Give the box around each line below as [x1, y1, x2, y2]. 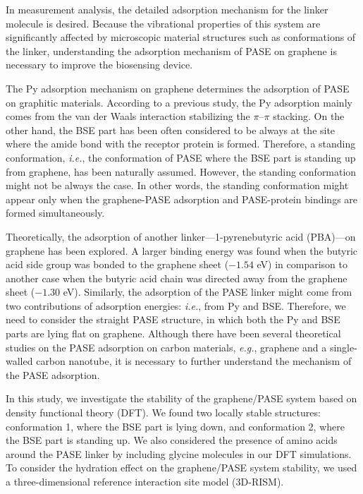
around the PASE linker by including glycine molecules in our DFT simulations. [6, 446, 352, 461]
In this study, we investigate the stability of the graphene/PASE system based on [6, 391, 357, 406]
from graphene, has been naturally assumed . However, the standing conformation [6, 164, 357, 179]
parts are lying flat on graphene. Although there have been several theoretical [6, 326, 341, 341]
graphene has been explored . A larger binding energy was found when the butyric [6, 243, 357, 258]
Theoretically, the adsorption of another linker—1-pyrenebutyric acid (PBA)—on [6, 229, 356, 243]
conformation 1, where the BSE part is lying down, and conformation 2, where [6, 418, 345, 433]
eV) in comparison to [257, 257, 348, 272]
